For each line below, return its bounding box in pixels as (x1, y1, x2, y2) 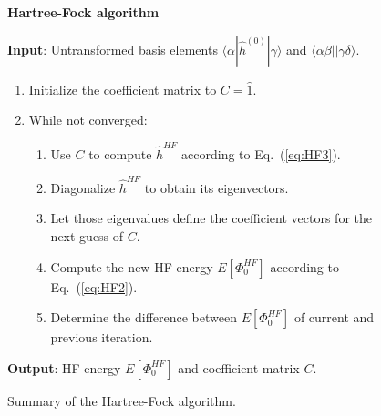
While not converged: (28, 110, 148, 129)
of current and (293, 308, 375, 327)
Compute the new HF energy (50, 257, 213, 276)
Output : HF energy (7, 358, 121, 377)
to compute (88, 144, 152, 163)
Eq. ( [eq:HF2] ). (50, 277, 138, 296)
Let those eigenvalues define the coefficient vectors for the (50, 208, 372, 228)
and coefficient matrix (178, 358, 300, 377)
